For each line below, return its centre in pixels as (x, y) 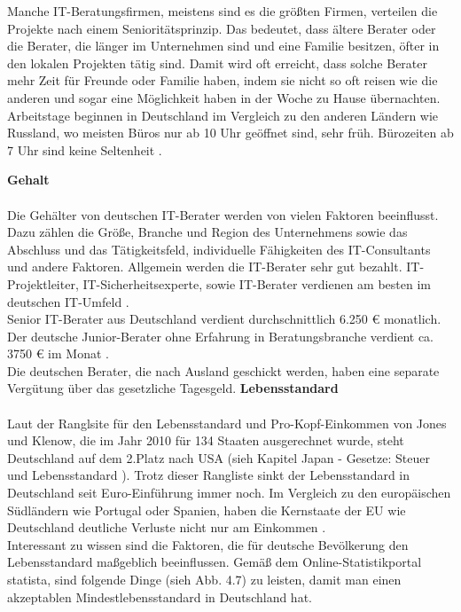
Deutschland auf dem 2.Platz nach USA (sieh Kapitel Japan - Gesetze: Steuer (219, 457)
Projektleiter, (43, 283)
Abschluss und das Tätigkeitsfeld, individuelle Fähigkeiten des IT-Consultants (219, 249)
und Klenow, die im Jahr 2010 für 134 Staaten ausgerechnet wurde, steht (206, 440)
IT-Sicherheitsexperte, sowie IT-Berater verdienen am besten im (257, 283)
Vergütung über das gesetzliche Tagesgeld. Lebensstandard (173, 388)
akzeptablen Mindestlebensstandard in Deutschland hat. (160, 596)
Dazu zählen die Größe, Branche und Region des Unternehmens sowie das (207, 232)
